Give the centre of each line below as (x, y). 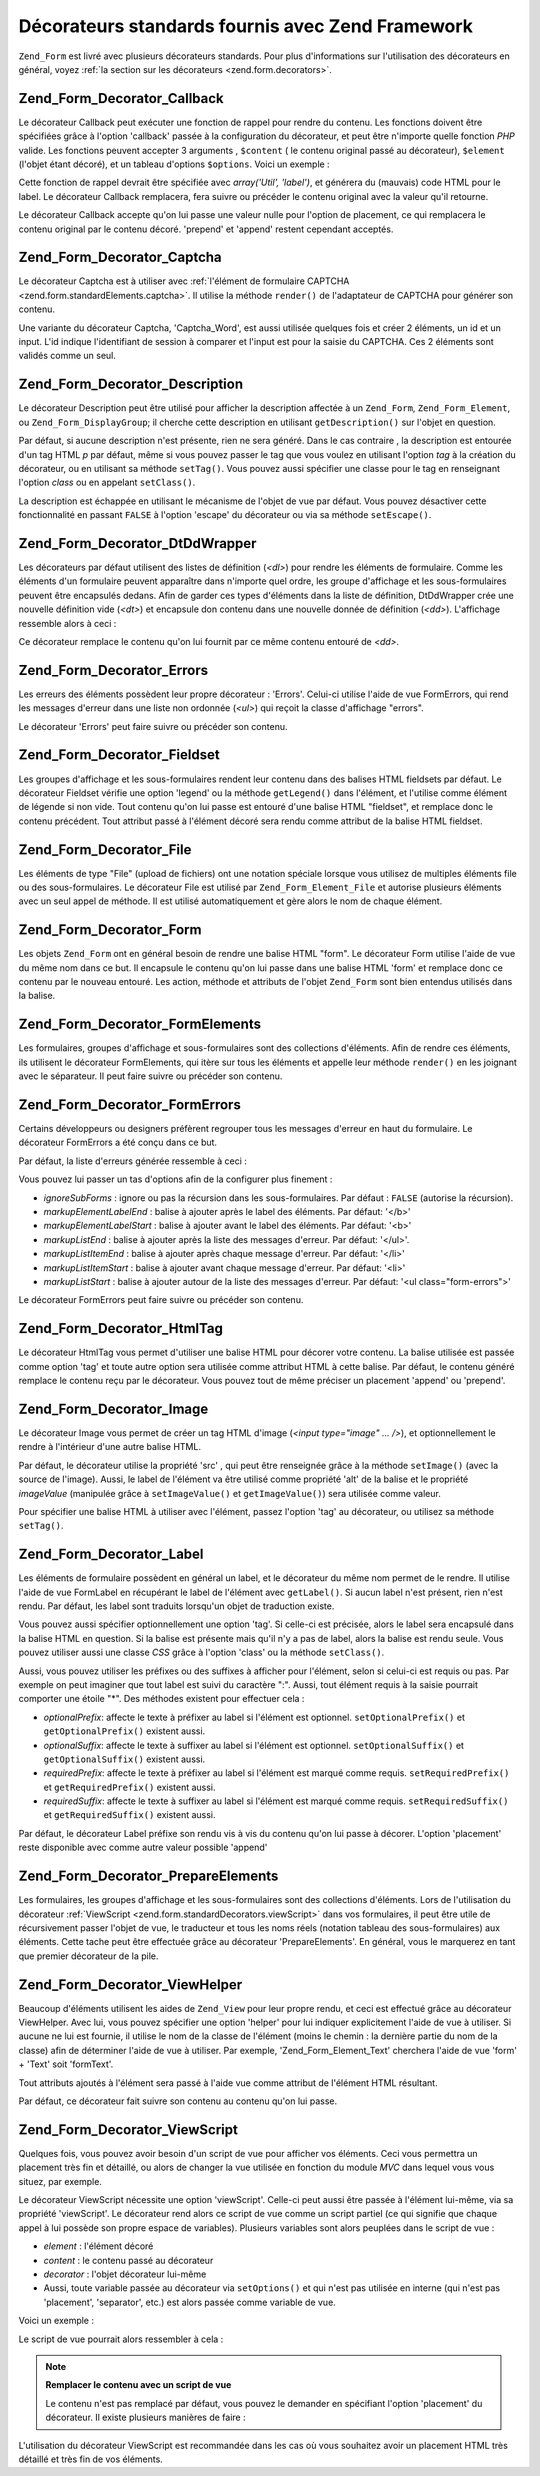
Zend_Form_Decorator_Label (111, 1554)
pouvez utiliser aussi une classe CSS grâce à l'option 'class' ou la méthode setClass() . (201, 1652)
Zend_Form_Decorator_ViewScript (128, 2129)
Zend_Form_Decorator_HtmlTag (121, 1328)
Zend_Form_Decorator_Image (113, 1408)
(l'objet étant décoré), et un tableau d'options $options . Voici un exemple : (174, 164)
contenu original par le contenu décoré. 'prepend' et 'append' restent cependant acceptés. (206, 229)
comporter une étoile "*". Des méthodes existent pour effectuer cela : (161, 1699)
